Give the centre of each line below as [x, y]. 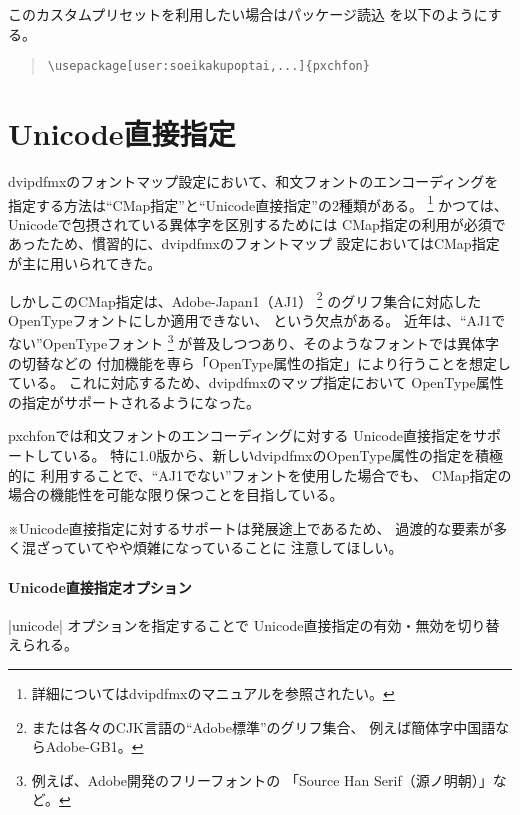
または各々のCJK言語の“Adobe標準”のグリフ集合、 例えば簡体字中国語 [263, 726]
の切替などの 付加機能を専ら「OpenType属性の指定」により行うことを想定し [259, 362]
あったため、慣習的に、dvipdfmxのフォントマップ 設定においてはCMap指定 [254, 243]
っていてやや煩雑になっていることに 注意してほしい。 [226, 547]
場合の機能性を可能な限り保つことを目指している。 [176, 494]
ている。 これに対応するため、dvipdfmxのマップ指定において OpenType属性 [256, 382]
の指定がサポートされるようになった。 [134, 401]
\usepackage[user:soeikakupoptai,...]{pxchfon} [208, 66]
